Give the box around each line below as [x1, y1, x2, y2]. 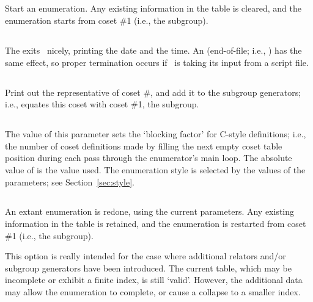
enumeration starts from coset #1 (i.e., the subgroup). [5, 13, 208, 26]
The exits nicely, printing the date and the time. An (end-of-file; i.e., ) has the [5, 43, 302, 56]
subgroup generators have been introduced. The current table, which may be [5, 261, 292, 274]
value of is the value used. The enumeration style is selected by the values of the [5, 163, 306, 176]
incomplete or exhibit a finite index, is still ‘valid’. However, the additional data [5, 273, 303, 286]
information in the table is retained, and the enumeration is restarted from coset [5, 217, 306, 230]
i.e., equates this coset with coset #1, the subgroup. [5, 98, 199, 110]
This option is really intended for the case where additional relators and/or [5, 250, 286, 262]
